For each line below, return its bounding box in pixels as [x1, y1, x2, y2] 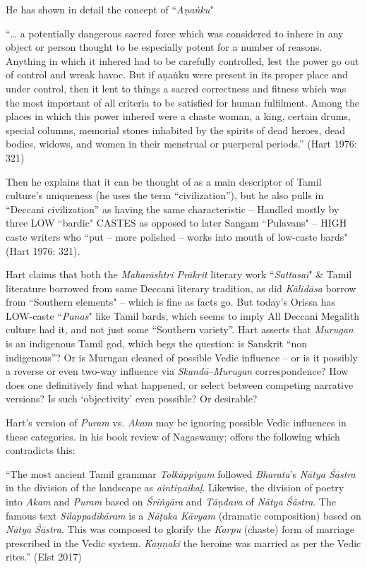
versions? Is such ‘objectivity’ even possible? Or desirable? [6, 391, 258, 406]
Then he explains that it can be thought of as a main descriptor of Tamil [6, 174, 322, 188]
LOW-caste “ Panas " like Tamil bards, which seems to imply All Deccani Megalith [6, 308, 360, 323]
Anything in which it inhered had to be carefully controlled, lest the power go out [6, 53, 359, 68]
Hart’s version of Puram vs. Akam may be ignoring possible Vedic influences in [6, 415, 347, 430]
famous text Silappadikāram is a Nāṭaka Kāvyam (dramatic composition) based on [6, 508, 361, 522]
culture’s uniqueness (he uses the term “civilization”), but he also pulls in [6, 188, 324, 203]
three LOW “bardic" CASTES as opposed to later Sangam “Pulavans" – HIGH [6, 215, 347, 230]
